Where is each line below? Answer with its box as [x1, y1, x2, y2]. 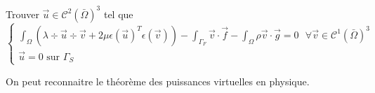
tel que [103, 6, 133, 21]
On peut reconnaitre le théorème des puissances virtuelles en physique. [6, 73, 310, 88]
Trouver [6, 6, 39, 21]
